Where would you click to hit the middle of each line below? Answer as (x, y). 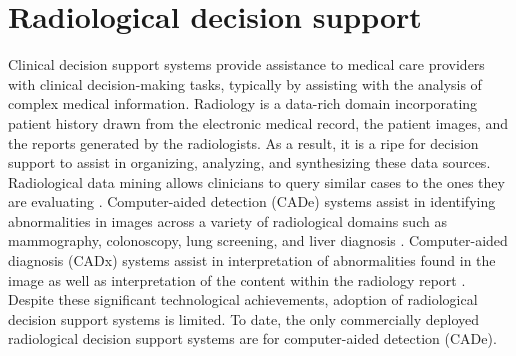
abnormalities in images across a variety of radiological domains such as (227, 220)
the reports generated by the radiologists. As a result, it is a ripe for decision (243, 142)
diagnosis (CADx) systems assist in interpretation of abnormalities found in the (252, 260)
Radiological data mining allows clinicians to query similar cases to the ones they (256, 181)
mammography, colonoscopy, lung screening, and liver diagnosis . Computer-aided (258, 240)
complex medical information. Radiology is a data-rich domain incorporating (243, 103)
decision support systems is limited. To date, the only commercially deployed (244, 318)
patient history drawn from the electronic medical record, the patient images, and (258, 122)
